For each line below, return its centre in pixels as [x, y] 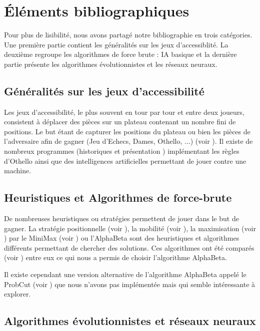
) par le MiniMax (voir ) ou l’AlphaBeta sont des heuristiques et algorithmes [122, 238]
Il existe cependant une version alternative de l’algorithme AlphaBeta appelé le [125, 274]
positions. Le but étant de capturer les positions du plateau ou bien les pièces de [127, 131]
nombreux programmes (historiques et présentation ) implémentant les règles [122, 151]
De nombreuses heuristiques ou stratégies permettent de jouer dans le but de [121, 218]
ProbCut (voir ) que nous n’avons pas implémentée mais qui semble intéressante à [130, 284]
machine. [18, 170]
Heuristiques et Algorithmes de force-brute [118, 197]
